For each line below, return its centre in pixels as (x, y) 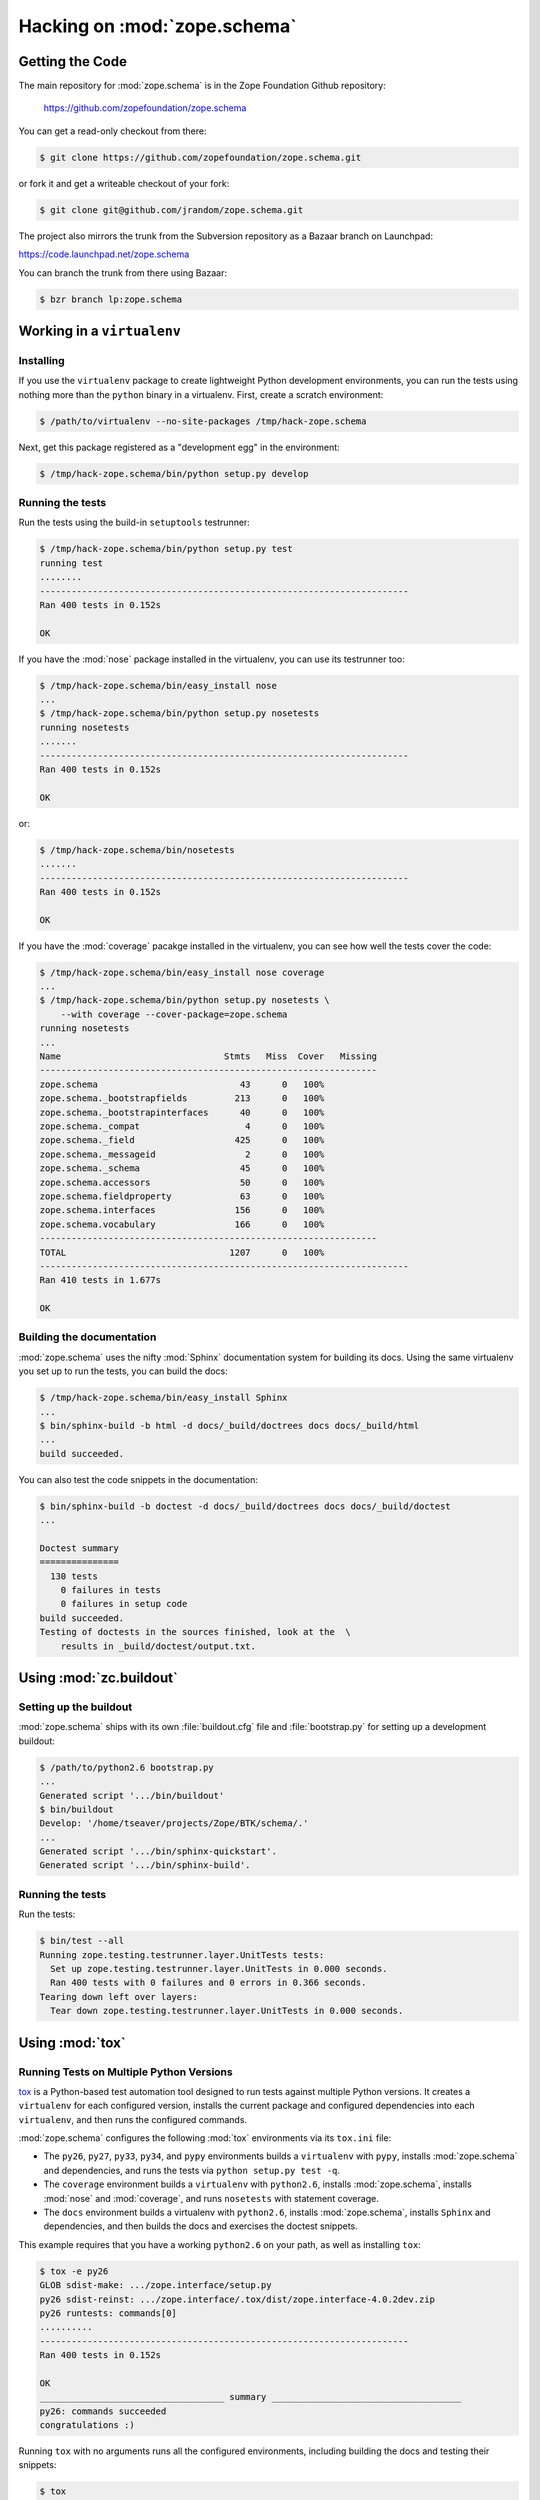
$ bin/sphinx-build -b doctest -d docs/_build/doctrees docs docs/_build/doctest (245, 1506)
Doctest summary (79, 1548)
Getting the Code (72, 61)
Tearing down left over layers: (119, 1996)
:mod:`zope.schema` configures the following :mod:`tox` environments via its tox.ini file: (205, 2138)
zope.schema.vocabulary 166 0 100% (182, 1224)
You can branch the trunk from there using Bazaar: (123, 272)
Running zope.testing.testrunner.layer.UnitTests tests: (182, 1954)
